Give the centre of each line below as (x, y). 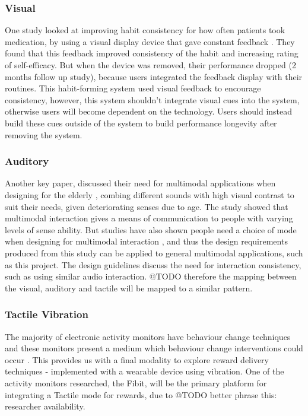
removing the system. (44, 134)
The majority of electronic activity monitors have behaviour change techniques (148, 336)
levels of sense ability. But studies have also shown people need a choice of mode (151, 229)
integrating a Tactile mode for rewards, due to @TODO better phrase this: (141, 394)
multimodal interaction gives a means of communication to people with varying (149, 218)
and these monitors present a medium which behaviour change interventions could (154, 348)
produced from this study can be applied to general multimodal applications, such (154, 253)
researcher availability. (45, 406)
